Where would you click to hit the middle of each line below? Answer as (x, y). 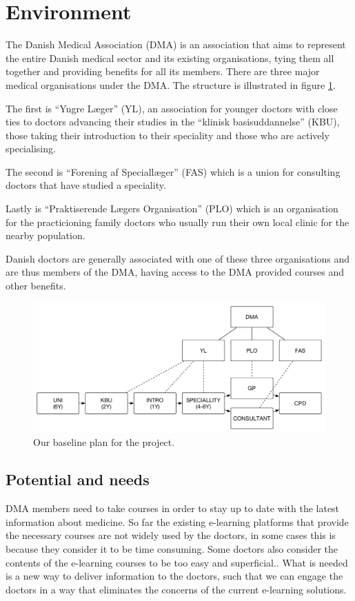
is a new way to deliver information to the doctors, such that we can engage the (174, 576)
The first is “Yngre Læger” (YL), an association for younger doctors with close (172, 108)
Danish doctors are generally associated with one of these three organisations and (178, 258)
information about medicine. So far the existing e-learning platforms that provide (177, 521)
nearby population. (45, 235)
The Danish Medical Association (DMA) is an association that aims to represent (176, 44)
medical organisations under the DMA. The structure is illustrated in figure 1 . (171, 84)
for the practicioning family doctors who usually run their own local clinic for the (177, 222)
